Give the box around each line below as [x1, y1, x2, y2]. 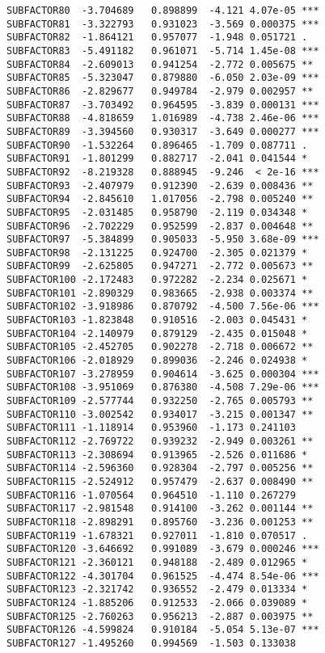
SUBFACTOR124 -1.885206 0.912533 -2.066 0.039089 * [6, 596, 308, 609]
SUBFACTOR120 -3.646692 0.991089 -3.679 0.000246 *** [6, 543, 319, 555]
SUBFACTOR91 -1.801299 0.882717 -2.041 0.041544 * [6, 153, 308, 165]
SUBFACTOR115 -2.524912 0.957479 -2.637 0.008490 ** [6, 475, 314, 487]
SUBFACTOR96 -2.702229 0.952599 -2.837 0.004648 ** [6, 220, 314, 232]
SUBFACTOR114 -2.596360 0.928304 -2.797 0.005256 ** [6, 462, 314, 474]
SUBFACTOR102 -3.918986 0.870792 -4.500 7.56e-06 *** [6, 301, 319, 313]
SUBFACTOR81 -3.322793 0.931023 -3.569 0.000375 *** [6, 18, 319, 30]
